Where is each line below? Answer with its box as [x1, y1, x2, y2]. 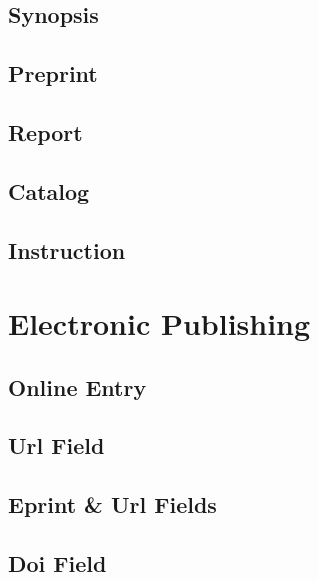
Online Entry [8, 371, 147, 402]
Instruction [8, 234, 126, 265]
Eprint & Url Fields [8, 489, 217, 520]
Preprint [8, 58, 98, 89]
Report [8, 116, 83, 147]
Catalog [8, 175, 90, 206]
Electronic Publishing [8, 303, 311, 344]
